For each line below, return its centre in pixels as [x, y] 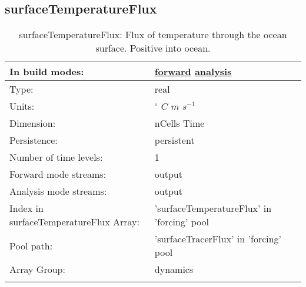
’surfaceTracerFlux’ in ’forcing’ [218, 239]
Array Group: [37, 269]
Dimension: [33, 123]
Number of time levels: [56, 157]
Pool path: [31, 245]
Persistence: [34, 140]
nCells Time [179, 123]
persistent [174, 140]
